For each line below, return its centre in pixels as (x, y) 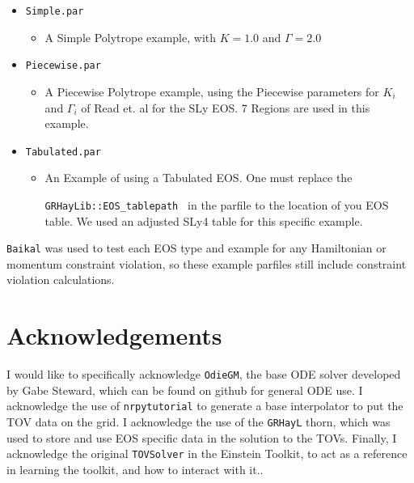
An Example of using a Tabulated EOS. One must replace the (199, 178)
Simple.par (55, 11)
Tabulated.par (63, 152)
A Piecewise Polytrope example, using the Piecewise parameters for (212, 91)
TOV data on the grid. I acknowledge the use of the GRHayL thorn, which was (199, 422)
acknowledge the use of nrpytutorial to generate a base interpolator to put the (205, 406)
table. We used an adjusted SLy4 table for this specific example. (204, 220)
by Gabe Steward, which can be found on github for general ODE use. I (185, 390)
